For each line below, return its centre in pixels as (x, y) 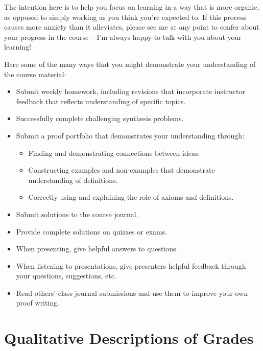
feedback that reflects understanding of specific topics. (101, 101)
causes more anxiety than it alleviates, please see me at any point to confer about (132, 27)
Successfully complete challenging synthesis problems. (100, 118)
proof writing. (38, 303)
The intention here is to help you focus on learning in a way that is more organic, (132, 7)
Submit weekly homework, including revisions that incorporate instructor (130, 91)
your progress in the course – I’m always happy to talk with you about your (123, 37)
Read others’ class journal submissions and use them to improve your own (132, 292)
